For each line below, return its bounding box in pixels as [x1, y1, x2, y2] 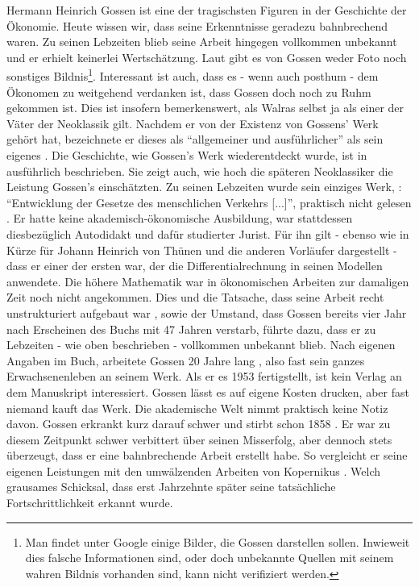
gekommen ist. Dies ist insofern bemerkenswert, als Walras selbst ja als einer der [6, 99, 404, 116]
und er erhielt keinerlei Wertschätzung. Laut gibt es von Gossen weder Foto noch [6, 48, 407, 65]
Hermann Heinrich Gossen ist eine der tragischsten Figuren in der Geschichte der [6, 2, 407, 18]
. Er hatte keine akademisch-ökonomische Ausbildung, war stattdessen [6, 210, 353, 227]
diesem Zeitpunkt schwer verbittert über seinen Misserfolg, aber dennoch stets [6, 431, 392, 448]
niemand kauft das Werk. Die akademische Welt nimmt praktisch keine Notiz [6, 399, 388, 416]
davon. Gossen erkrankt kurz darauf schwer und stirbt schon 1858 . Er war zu [6, 415, 391, 432]
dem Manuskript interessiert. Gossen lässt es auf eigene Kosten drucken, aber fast [6, 383, 409, 400]
